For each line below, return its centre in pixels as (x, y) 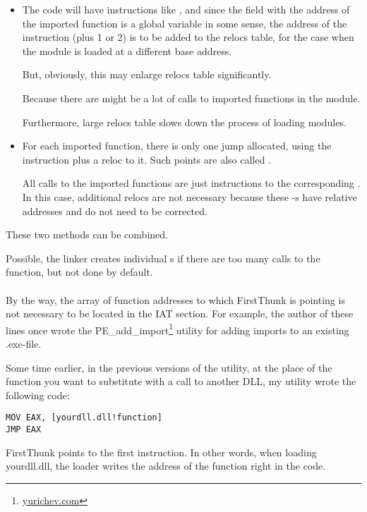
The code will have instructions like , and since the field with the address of (186, 9)
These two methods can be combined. (87, 234)
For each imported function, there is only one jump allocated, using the (177, 146)
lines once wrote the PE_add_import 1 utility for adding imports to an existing (178, 329)
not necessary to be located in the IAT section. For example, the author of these (180, 313)
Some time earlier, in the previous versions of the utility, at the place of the (169, 367)
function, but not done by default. (79, 272)
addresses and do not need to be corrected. (115, 211)
